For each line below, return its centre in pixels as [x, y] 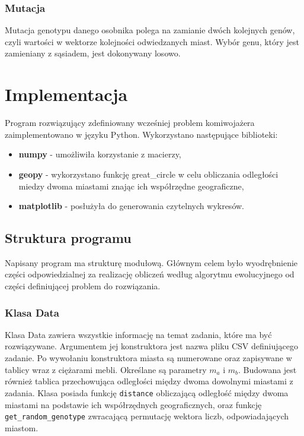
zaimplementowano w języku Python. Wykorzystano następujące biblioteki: [141, 134]
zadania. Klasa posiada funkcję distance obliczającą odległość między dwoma [147, 392]
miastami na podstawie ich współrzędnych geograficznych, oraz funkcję [133, 404]
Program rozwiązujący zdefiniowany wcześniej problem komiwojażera [130, 123]
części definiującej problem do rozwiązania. [83, 286]
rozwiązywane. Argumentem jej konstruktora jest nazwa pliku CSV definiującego [151, 346]
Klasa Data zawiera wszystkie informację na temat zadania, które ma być [138, 334]
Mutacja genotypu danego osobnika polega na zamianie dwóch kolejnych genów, [150, 30]
